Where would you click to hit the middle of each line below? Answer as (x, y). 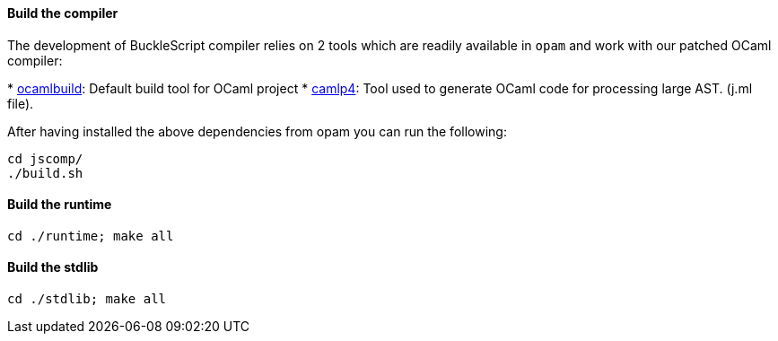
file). (21, 103)
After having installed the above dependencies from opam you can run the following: (257, 131)
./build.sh (45, 173)
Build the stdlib (53, 267)
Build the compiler (63, 13)
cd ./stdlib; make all (87, 299)
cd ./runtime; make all (91, 236)
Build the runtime (60, 205)
